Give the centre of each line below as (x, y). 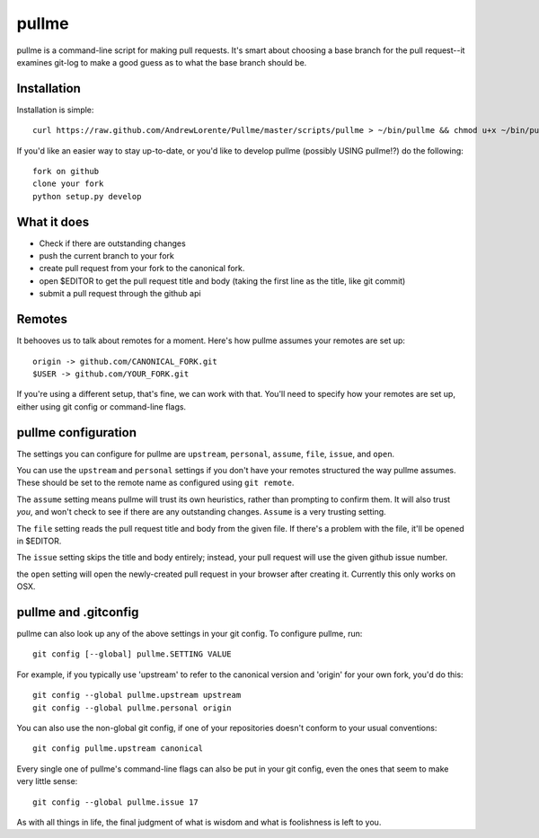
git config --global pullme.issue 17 (116, 802)
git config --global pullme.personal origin (133, 708)
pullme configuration (77, 432)
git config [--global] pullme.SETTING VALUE (133, 654)
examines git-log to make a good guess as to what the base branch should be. (162, 62)
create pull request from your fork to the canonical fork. (142, 269)
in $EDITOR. (39, 541)
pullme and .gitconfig (78, 612)
